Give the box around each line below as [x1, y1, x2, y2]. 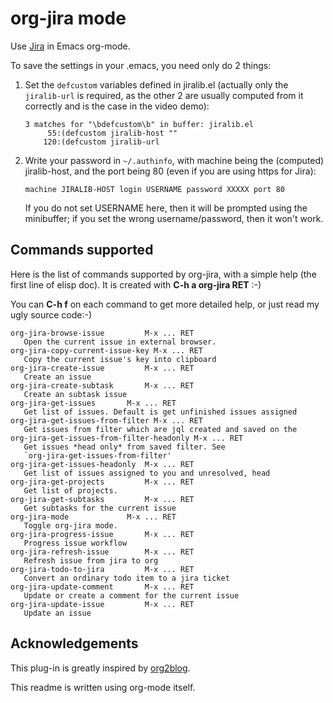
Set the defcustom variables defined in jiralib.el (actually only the [24, 78, 289, 91]
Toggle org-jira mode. [23, 520, 118, 531]
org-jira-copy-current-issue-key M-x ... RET [10, 345, 203, 356]
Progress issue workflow [23, 538, 128, 548]
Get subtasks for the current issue [23, 503, 177, 513]
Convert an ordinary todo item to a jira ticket [23, 573, 230, 583]
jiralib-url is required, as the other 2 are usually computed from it [24, 89, 304, 101]
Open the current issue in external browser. [23, 337, 217, 347]
